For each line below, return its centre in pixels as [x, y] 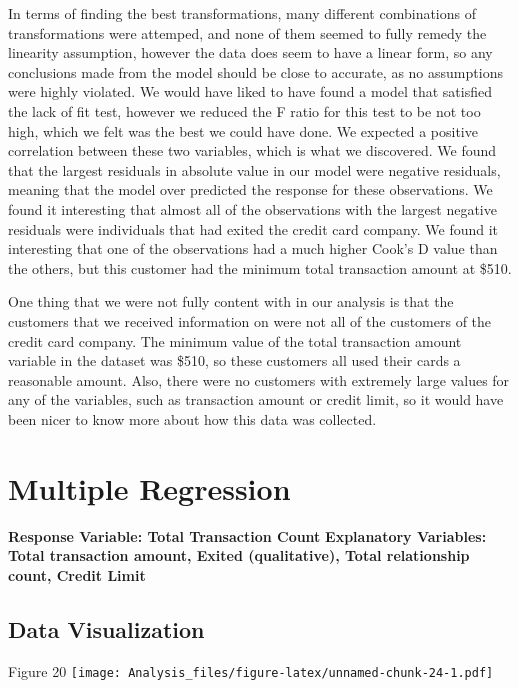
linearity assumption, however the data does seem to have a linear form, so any [250, 52]
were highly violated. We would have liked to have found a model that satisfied [250, 91]
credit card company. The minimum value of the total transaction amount [235, 340]
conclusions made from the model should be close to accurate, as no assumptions [255, 71]
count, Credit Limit [77, 574]
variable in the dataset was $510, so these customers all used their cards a [234, 360]
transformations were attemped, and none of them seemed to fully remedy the [247, 32]
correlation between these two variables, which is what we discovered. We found [252, 150]
